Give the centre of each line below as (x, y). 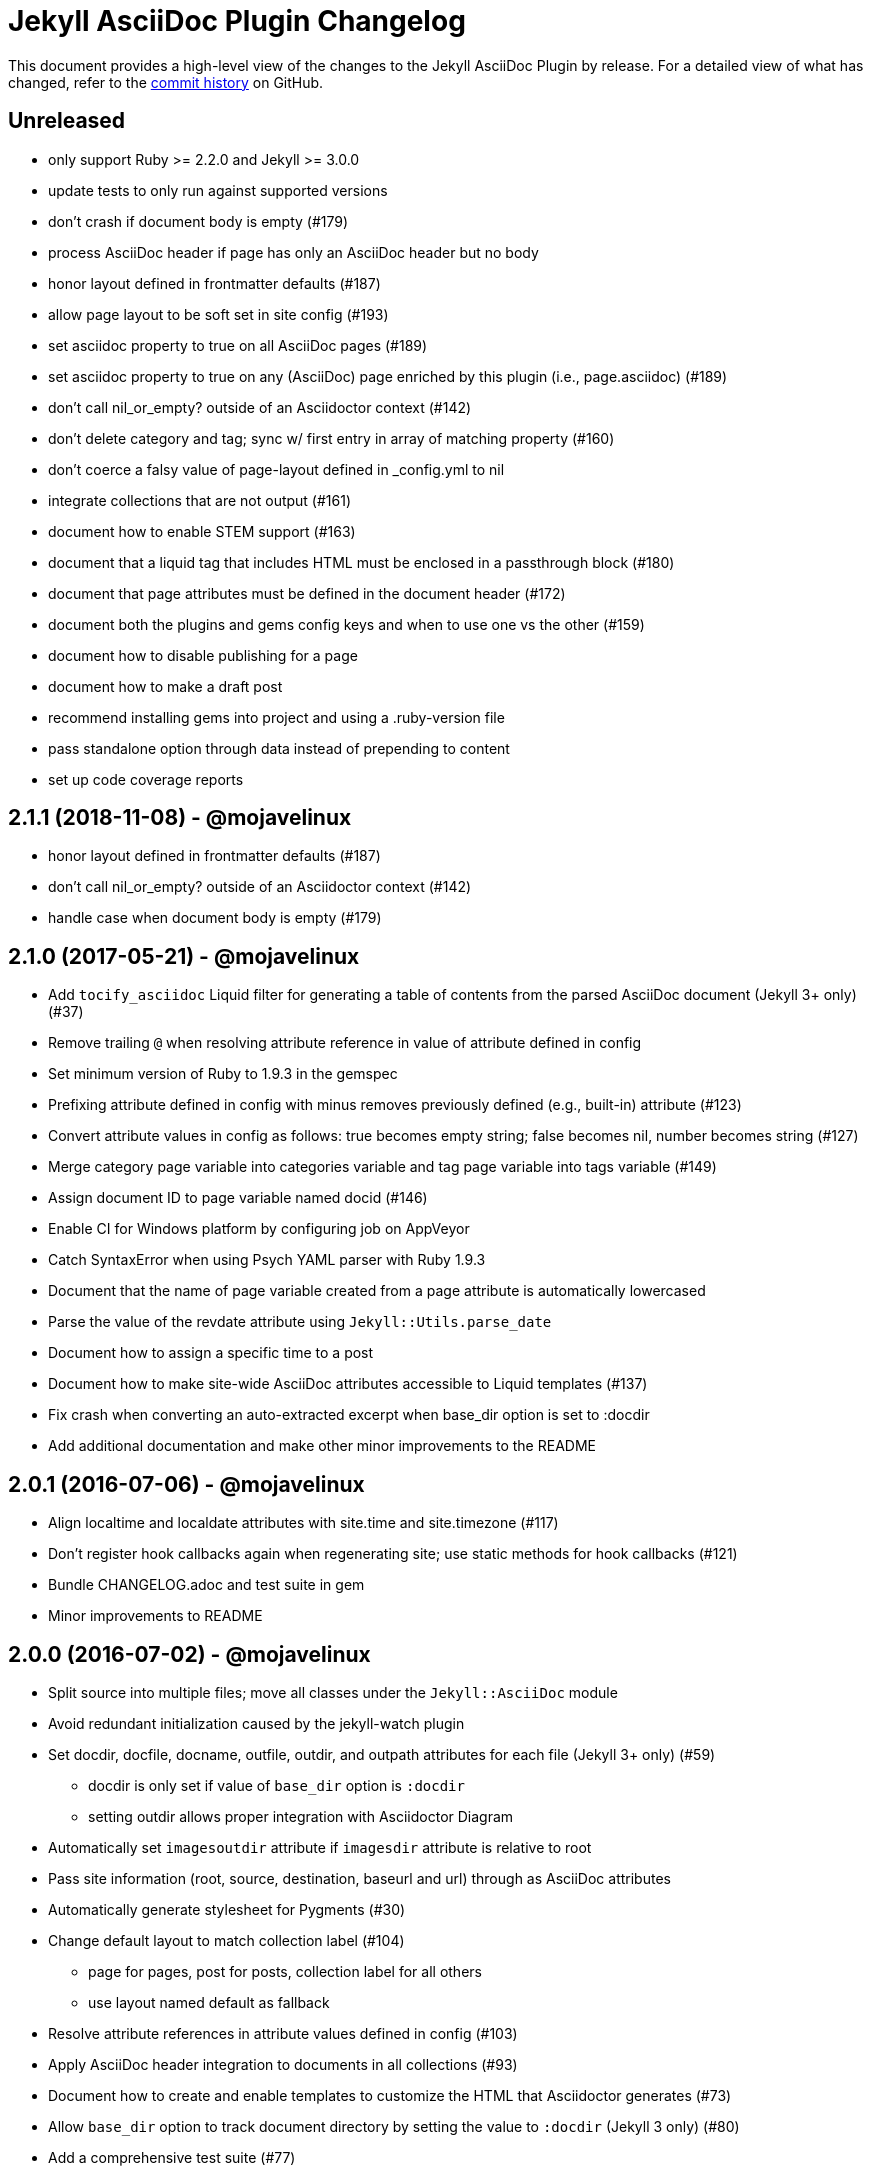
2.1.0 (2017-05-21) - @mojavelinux (184, 956)
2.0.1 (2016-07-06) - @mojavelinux (186, 1484)
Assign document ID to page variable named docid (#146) (238, 1198)
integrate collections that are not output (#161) (200, 500)
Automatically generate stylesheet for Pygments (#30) (227, 1909)
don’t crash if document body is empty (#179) (198, 221)
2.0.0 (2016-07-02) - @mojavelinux (189, 1654)
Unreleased (67, 121)
